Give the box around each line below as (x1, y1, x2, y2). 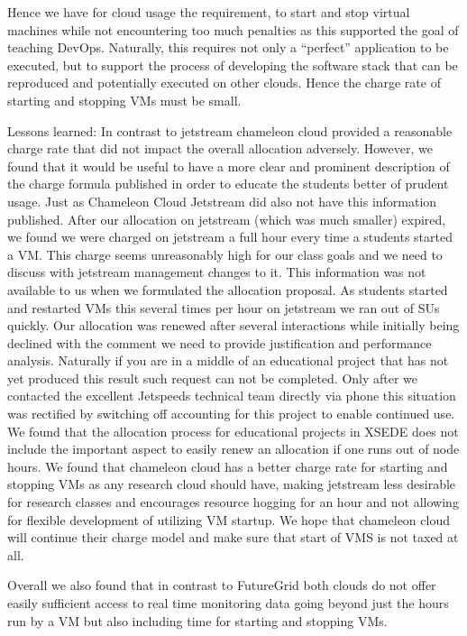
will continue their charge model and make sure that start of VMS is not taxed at (7, 528, 459, 547)
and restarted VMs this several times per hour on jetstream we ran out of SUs (7, 298, 440, 317)
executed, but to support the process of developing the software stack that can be (7, 55, 458, 74)
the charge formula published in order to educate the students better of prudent (7, 174, 449, 193)
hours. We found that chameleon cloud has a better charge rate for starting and (7, 456, 448, 475)
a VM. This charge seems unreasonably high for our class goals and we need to (7, 244, 443, 263)
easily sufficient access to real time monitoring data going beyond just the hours (7, 594, 449, 612)
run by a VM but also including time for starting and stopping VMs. (7, 611, 388, 630)
